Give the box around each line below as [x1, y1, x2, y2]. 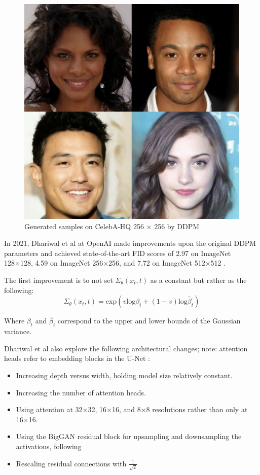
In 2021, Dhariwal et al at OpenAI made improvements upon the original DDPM [4, 238, 256, 248]
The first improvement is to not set [4, 274, 113, 285]
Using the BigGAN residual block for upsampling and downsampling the [16, 431, 242, 442]
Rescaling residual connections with [16, 458, 127, 468]
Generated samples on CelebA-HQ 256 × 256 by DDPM [24, 221, 200, 231]
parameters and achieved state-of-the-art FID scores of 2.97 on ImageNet [4, 247, 231, 258]
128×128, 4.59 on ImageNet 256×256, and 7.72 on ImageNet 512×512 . [4, 258, 226, 268]
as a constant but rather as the [150, 274, 247, 285]
